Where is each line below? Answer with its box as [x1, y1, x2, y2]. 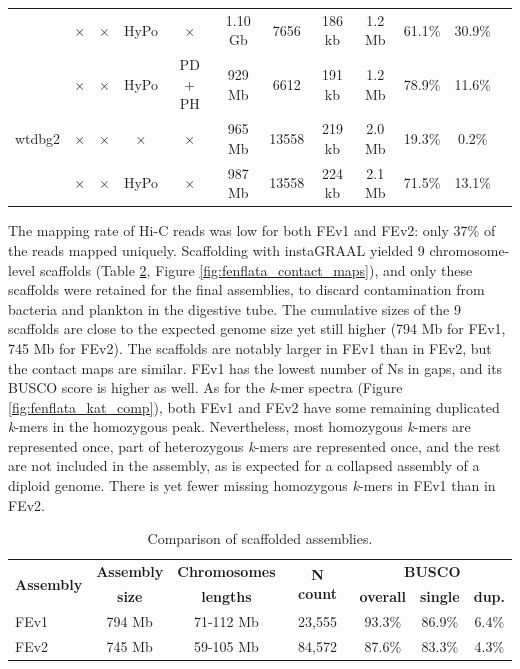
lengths [201, 585, 252, 606]
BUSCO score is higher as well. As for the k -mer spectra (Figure [8, 377, 403, 398]
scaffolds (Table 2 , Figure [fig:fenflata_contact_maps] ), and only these [39, 259, 473, 280]
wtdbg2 [15, 128, 61, 149]
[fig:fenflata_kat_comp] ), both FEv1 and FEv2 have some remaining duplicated [8, 396, 500, 417]
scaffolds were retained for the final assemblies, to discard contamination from [8, 279, 485, 300]
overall [359, 585, 407, 606]
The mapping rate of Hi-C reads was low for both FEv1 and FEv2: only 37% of [8, 220, 496, 241]
